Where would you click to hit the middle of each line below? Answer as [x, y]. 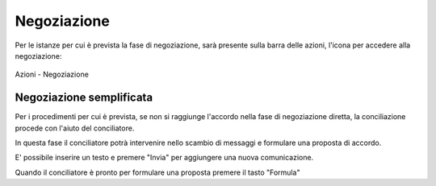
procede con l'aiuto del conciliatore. [75, 128]
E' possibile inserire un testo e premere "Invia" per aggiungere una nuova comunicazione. [164, 158]
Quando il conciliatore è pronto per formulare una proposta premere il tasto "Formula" [157, 172]
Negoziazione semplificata [84, 98]
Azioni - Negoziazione [52, 74]
